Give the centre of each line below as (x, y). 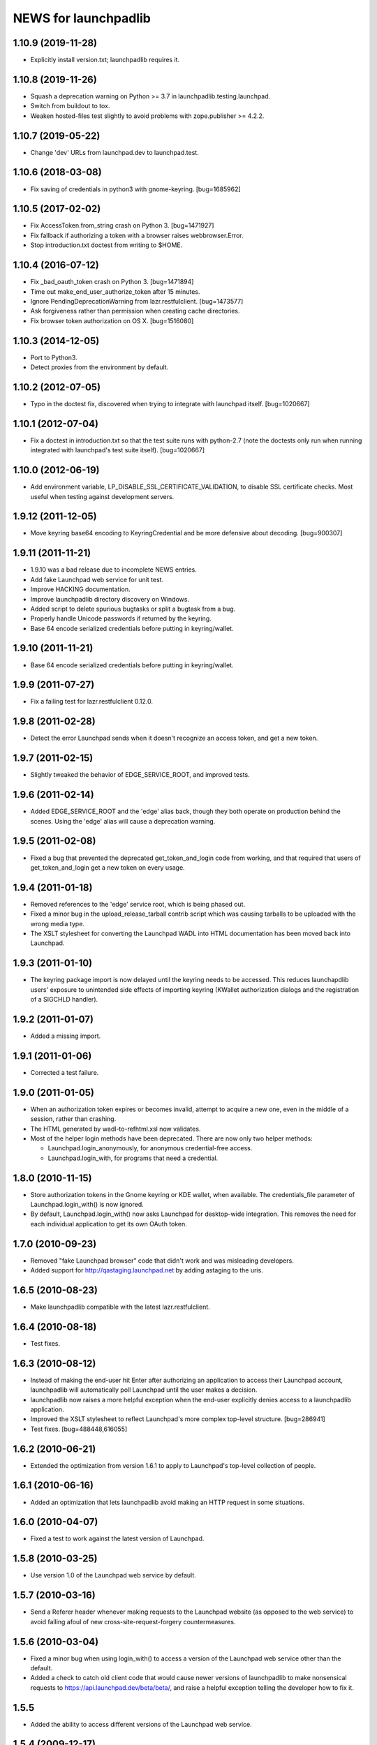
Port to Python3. (54, 357)
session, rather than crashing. (73, 1119)
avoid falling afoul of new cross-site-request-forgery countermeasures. (133, 1621)
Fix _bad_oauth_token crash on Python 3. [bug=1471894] (112, 282)
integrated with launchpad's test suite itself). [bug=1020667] (118, 450)
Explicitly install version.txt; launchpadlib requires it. (105, 60)
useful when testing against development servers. (102, 496)
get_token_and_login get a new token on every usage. (108, 867)
